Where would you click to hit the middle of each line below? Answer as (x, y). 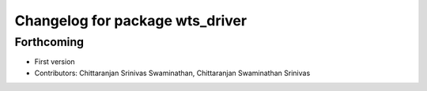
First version (55, 62)
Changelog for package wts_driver (131, 21)
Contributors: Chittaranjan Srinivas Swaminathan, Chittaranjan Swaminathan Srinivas (172, 73)
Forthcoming (49, 42)
